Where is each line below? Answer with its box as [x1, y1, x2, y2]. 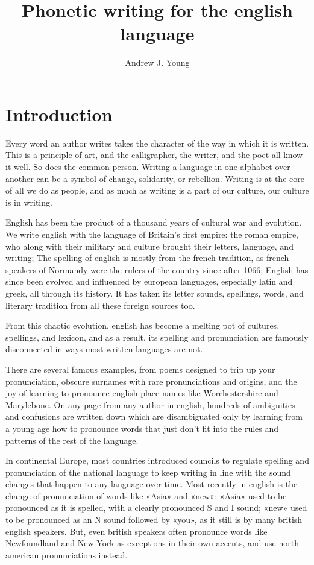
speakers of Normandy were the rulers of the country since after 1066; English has [5, 263, 309, 276]
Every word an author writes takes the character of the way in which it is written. [5, 136, 309, 149]
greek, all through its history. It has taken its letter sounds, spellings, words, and [5, 286, 304, 299]
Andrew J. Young [125, 56, 190, 69]
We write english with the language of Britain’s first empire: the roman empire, [5, 228, 298, 240]
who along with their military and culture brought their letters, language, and [5, 239, 294, 252]
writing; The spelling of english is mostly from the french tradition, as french [5, 251, 289, 264]
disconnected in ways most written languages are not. [5, 342, 203, 355]
